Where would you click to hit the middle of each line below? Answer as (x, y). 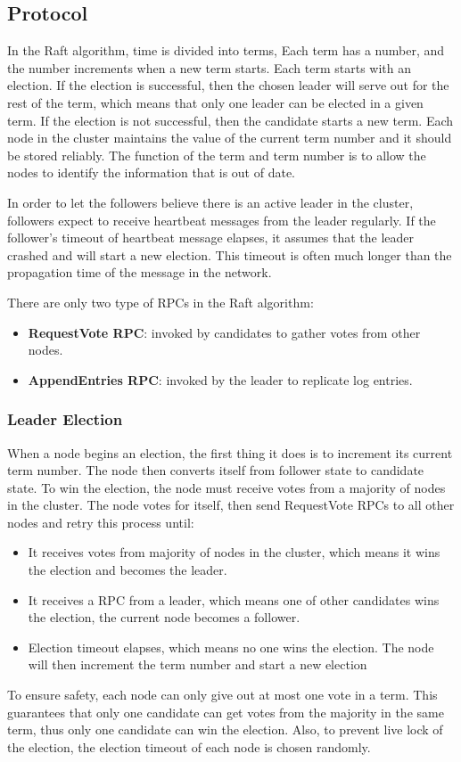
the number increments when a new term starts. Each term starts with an (210, 67)
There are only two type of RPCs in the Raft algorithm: (161, 302)
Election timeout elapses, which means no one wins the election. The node (231, 647)
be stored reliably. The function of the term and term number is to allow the (217, 155)
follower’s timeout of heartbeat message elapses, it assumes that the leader (211, 238)
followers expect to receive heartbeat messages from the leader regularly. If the (222, 220)
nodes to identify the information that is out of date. (152, 172)
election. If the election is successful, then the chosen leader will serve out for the (228, 85)
